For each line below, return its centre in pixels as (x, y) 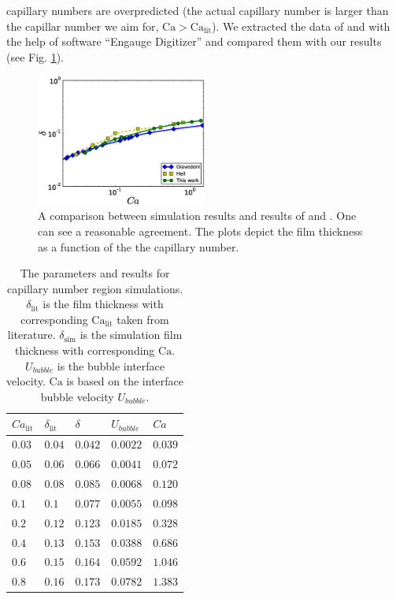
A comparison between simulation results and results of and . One (197, 216)
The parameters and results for (95, 273)
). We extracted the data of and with (301, 26)
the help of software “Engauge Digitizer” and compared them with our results (194, 41)
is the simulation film (131, 335)
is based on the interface (125, 381)
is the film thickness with (103, 304)
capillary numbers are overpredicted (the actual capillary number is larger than (198, 10)
